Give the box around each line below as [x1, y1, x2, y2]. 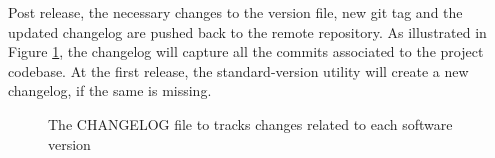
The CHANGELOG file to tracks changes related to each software [48, 113, 453, 134]
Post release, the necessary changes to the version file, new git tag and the [8, 2, 463, 22]
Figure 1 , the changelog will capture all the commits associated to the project [8, 41, 484, 62]
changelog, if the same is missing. [8, 80, 212, 101]
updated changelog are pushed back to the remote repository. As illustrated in [8, 21, 487, 42]
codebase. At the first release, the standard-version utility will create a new [8, 60, 469, 81]
